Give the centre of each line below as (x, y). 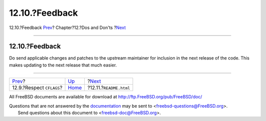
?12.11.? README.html (109, 88)
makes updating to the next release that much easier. (63, 65)
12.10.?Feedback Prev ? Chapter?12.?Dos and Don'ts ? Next (67, 28)
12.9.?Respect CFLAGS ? (37, 88)
